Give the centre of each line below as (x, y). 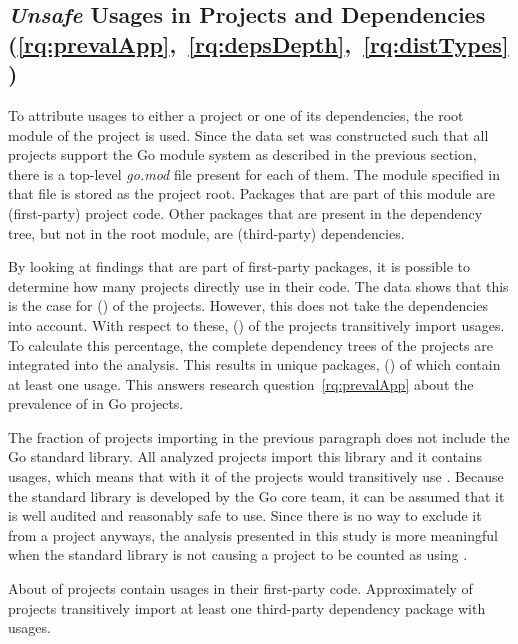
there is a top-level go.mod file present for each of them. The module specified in (254, 173)
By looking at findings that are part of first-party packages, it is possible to (239, 266)
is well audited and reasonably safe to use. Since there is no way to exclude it (245, 515)
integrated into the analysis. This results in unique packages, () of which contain (254, 364)
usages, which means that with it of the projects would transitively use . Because (256, 476)
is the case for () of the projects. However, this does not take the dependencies (248, 305)
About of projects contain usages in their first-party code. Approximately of (240, 588)
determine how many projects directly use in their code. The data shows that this (258, 285)
